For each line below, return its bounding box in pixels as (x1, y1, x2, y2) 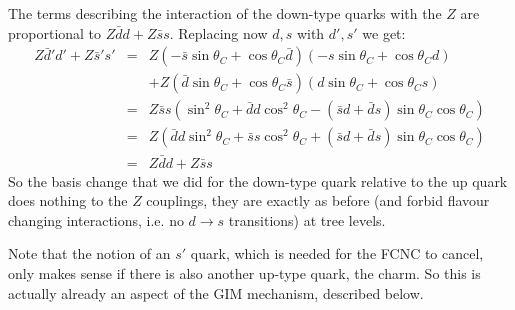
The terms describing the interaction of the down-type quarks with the (8, 3, 442, 23)
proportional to (8, 22, 102, 43)
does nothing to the (8, 190, 128, 211)
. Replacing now (169, 22, 268, 43)
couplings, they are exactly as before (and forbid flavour (146, 190, 490, 211)
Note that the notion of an (8, 243, 171, 264)
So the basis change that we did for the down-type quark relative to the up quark (8, 170, 508, 191)
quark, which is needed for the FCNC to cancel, (190, 243, 484, 264)
